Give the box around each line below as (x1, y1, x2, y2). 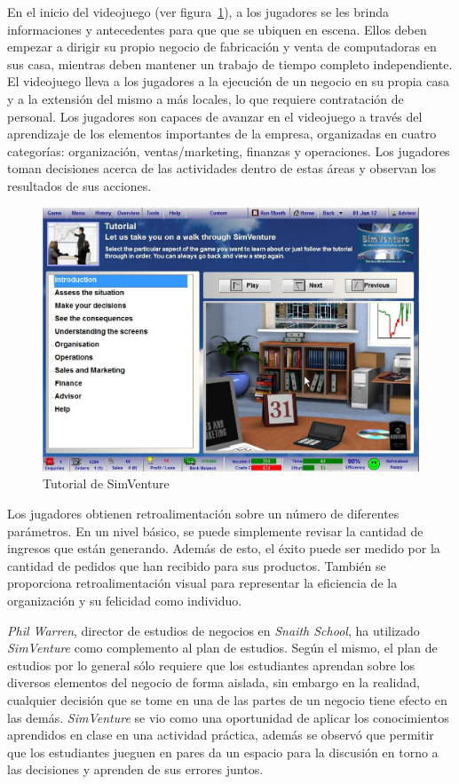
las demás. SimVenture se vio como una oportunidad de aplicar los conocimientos (7, 708, 449, 726)
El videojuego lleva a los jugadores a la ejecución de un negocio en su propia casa (7, 72, 449, 91)
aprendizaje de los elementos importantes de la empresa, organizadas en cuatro (7, 124, 437, 143)
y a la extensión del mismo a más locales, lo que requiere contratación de (7, 89, 404, 107)
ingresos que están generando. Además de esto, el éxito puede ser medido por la (7, 539, 440, 558)
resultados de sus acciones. (7, 176, 152, 194)
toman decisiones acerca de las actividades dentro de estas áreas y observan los (7, 159, 436, 178)
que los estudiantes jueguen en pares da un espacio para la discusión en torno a (7, 742, 439, 761)
